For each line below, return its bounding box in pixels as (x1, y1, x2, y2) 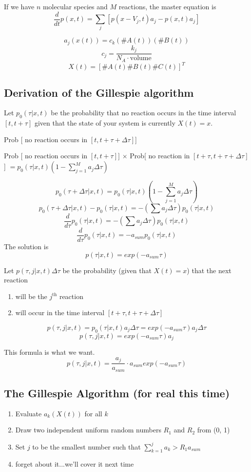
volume (130, 55, 152, 62)
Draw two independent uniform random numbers (15, 425, 161, 435)
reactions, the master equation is (118, 1, 216, 11)
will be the (15, 291, 47, 301)
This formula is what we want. (4, 347, 95, 357)
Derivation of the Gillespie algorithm (4, 85, 194, 100)
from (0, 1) (197, 425, 230, 435)
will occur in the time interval (15, 307, 105, 318)
